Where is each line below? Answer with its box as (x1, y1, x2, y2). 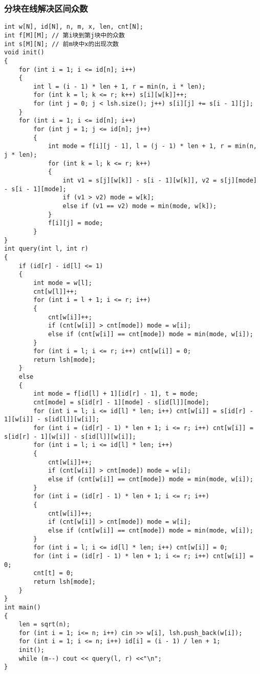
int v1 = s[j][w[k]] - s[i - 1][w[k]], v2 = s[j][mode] (62, 177, 257, 185)
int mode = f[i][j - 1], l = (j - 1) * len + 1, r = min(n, (48, 142, 257, 150)
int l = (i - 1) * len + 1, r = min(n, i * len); (33, 83, 206, 90)
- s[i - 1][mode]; (4, 185, 67, 193)
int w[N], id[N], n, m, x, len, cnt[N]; (4, 23, 144, 31)
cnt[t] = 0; (33, 569, 74, 577)
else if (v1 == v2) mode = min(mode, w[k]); (62, 202, 217, 210)
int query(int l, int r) (4, 245, 89, 253)
